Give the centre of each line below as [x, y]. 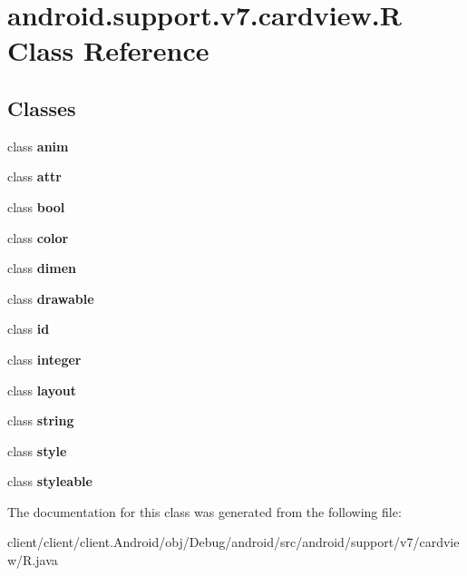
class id [29, 329]
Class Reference [108, 50]
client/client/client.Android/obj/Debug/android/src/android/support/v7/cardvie [233, 542]
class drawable [51, 298]
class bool [36, 206]
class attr [34, 176]
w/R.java [33, 560]
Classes [42, 107]
